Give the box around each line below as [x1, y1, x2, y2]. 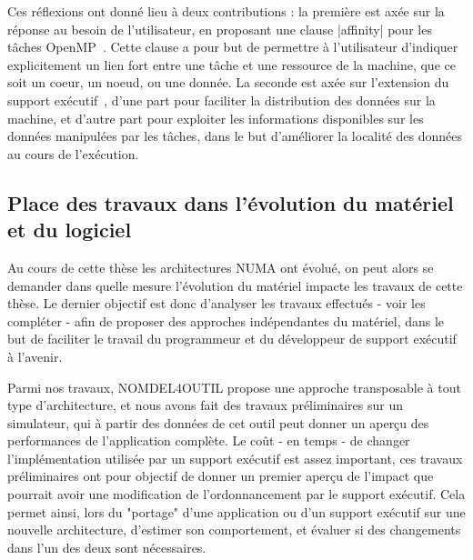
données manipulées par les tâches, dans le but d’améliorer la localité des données [7, 126, 462, 145]
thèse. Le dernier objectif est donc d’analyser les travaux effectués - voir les [7, 294, 426, 313]
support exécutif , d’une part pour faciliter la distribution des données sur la [7, 90, 436, 109]
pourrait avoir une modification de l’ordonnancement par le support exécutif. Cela [7, 485, 466, 504]
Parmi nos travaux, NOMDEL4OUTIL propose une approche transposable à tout [7, 377, 461, 396]
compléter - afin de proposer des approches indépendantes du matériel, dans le [7, 311, 445, 330]
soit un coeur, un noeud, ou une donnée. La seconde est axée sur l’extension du [7, 73, 449, 92]
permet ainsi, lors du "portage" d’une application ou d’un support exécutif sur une [7, 502, 466, 521]
